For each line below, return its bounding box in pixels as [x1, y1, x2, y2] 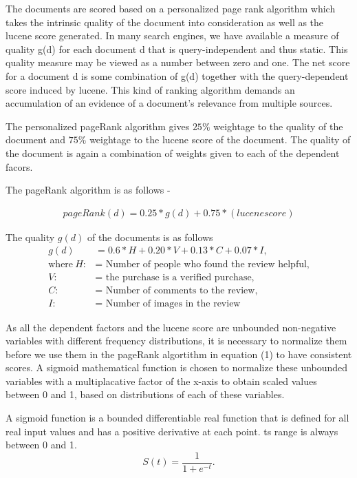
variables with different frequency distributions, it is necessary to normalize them [6, 333, 347, 348]
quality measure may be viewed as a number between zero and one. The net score [6, 55, 350, 70]
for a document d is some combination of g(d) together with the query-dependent [6, 68, 349, 83]
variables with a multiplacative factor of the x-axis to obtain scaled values [6, 373, 317, 388]
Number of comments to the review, [105, 286, 258, 296]
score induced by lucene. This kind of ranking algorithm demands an [6, 82, 295, 96]
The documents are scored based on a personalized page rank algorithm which [6, 1, 336, 15]
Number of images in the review [105, 299, 241, 309]
